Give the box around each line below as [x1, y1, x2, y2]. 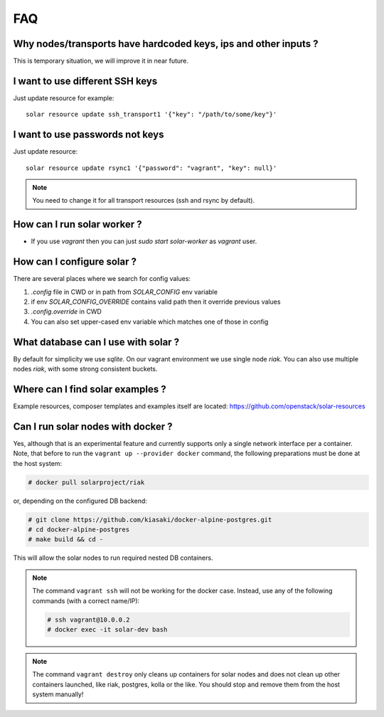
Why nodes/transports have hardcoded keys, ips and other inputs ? [13, 38, 319, 50]
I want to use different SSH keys [13, 75, 158, 87]
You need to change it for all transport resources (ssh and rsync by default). [32, 196, 255, 205]
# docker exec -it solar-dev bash [47, 625, 168, 633]
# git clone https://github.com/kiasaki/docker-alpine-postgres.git [28, 516, 272, 524]
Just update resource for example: [13, 93, 114, 102]
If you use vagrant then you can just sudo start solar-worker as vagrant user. [31, 237, 257, 245]
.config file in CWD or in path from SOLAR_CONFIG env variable [31, 287, 218, 296]
